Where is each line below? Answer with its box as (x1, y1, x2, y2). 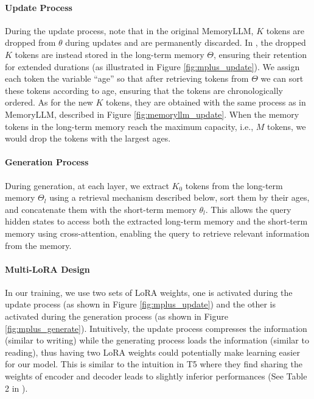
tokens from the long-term (185, 179, 283, 192)
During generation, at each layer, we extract (5, 179, 169, 192)
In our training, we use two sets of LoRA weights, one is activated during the (5, 286, 293, 298)
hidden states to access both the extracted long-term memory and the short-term (5, 215, 308, 228)
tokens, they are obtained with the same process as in (106, 96, 306, 109)
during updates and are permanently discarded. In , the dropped (65, 36, 306, 49)
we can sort (260, 72, 304, 85)
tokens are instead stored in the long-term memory (15, 48, 204, 60)
